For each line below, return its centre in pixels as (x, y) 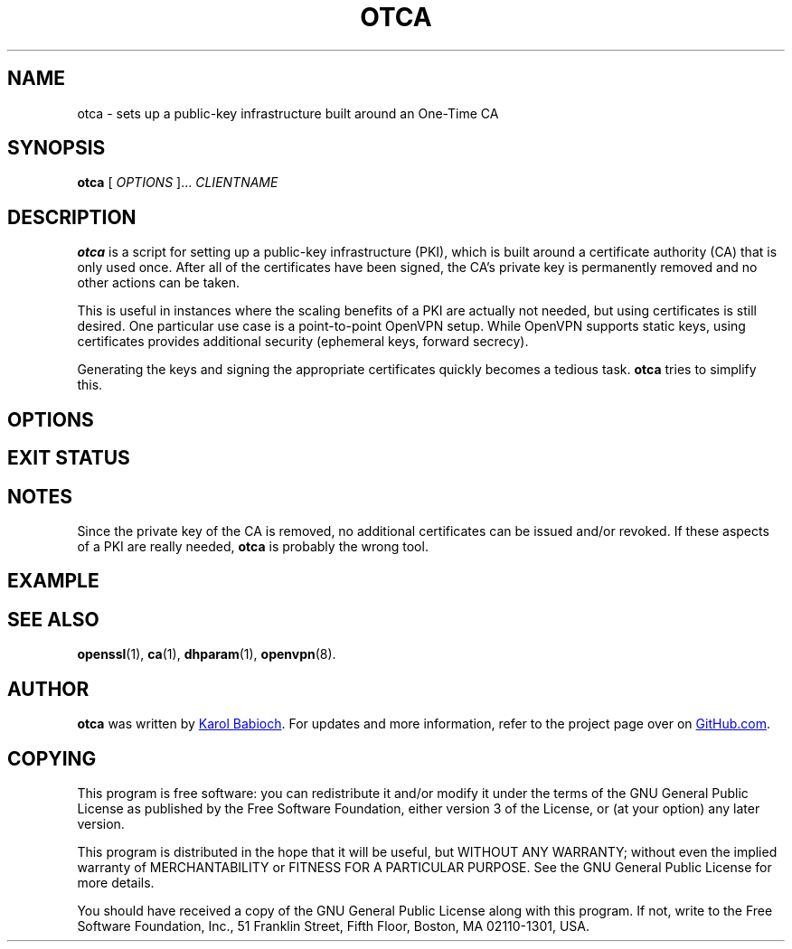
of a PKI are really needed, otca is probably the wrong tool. (253, 546)
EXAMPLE (53, 581)
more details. (116, 882)
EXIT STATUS (69, 458)
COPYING (52, 758)
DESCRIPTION (72, 217)
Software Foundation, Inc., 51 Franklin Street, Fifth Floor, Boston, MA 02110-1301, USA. (333, 926)
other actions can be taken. (159, 283)
